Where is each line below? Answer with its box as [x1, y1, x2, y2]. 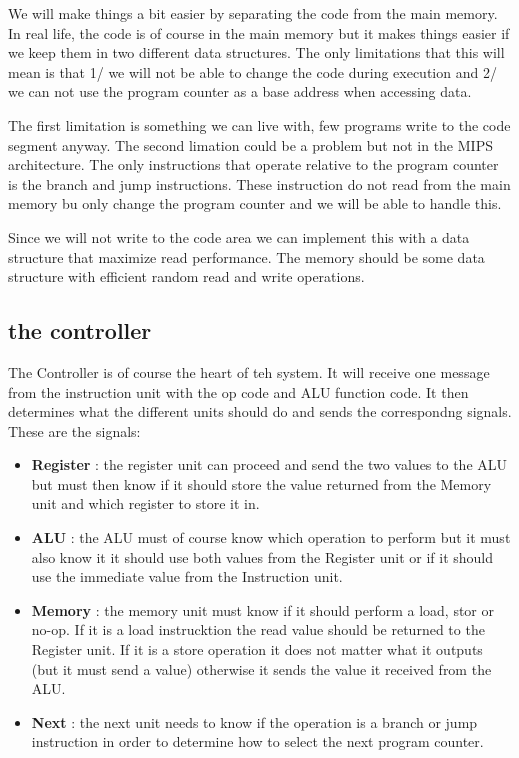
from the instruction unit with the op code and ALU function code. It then [8, 381, 469, 402]
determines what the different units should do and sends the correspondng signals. [8, 401, 512, 422]
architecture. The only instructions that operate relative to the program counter [8, 154, 499, 175]
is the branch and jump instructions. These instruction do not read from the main [8, 173, 511, 194]
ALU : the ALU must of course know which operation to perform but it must [31, 527, 511, 548]
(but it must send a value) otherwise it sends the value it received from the [31, 658, 492, 679]
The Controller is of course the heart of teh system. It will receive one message [8, 361, 490, 382]
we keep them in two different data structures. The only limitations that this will [8, 42, 505, 63]
